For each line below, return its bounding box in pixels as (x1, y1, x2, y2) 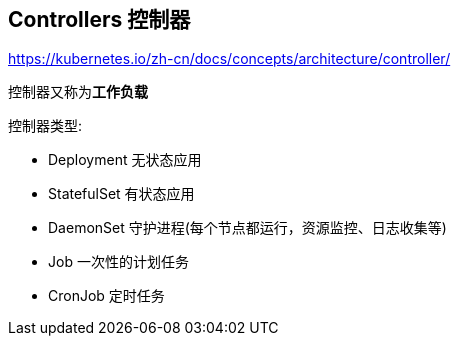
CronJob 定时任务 (48, 287, 165, 305)
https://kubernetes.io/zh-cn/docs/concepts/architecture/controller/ (8, 50, 451, 68)
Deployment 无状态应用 (48, 151, 202, 169)
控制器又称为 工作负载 (8, 83, 148, 101)
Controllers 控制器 (8, 7, 191, 32)
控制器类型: (8, 117, 83, 135)
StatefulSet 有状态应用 (48, 185, 195, 203)
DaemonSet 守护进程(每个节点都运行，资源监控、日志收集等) (48, 219, 447, 237)
